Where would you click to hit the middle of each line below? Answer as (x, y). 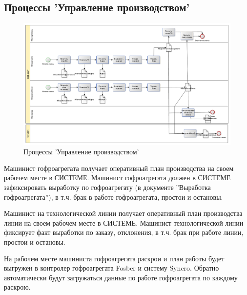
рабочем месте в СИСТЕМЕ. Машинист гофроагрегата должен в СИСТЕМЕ (117, 178)
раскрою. (17, 287)
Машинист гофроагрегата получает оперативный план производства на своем (119, 168)
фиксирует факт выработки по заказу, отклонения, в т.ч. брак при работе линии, (124, 232)
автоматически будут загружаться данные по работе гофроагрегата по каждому (121, 277)
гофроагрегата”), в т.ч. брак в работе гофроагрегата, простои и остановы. (113, 197)
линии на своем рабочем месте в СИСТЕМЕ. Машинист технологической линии (124, 222)
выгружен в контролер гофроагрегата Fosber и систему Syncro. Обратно (112, 268)
